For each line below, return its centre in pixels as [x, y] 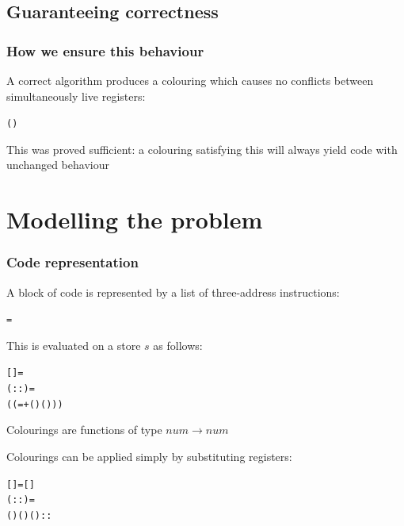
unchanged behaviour [58, 165]
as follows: [178, 345]
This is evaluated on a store [74, 345]
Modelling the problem [135, 219]
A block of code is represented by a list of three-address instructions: [173, 292]
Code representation [72, 262]
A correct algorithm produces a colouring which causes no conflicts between [190, 80]
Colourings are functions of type [84, 430]
